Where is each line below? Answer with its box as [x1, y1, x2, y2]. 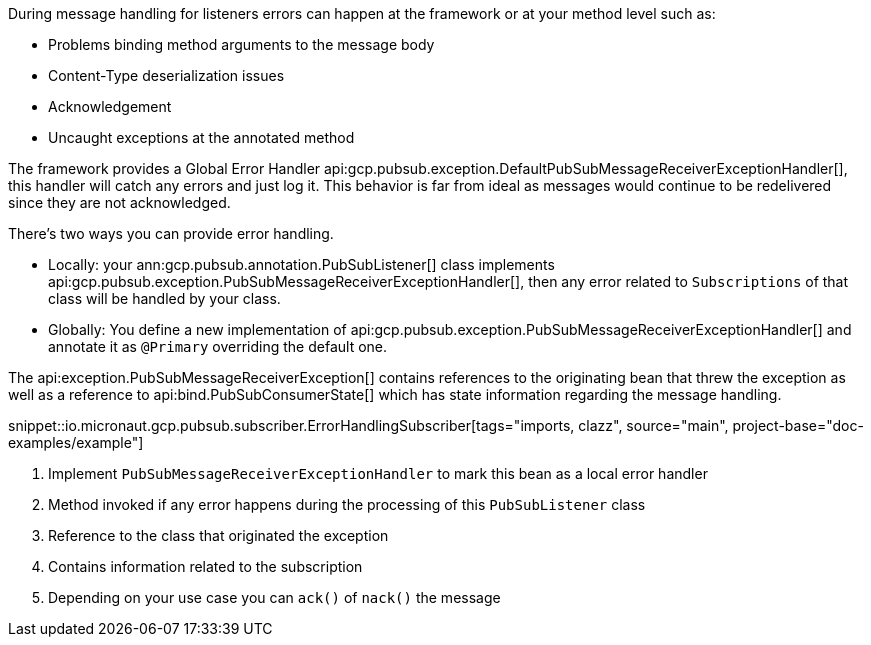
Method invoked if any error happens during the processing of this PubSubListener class [48, 496, 646, 513]
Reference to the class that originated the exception [48, 527, 389, 544]
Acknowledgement [48, 98, 172, 115]
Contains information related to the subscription [48, 558, 363, 575]
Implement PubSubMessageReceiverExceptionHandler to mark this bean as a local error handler [48, 465, 708, 482]
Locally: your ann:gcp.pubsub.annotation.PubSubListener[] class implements [48, 256, 555, 273]
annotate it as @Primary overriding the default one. [48, 338, 388, 355]
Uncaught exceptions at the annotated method [48, 129, 355, 146]
